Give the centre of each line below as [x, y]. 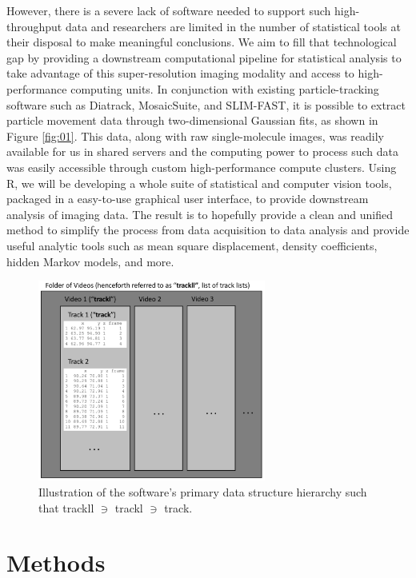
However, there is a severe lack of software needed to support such [169, 10]
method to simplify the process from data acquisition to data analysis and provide [208, 230]
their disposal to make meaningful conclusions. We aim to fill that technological [202, 42]
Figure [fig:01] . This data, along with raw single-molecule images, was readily [195, 136]
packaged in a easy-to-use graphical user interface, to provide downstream [188, 199]
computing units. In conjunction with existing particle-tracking [225, 88]
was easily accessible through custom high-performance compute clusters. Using [202, 167]
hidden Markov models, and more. [90, 261]
